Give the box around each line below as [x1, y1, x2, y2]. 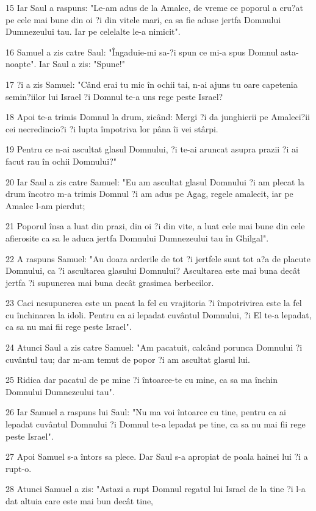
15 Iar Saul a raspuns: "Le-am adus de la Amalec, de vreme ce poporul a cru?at [5, 1, 304, 13]
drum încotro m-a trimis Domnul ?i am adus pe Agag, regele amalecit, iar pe [5, 187, 293, 200]
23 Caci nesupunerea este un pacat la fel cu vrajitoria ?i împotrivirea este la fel [5, 296, 302, 309]
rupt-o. [5, 462, 32, 474]
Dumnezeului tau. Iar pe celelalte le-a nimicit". [5, 25, 181, 38]
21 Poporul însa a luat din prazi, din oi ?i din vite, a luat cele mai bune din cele [5, 220, 305, 232]
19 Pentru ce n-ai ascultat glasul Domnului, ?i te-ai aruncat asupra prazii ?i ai [5, 143, 298, 155]
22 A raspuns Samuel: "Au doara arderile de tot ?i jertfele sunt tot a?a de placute [5, 252, 311, 265]
